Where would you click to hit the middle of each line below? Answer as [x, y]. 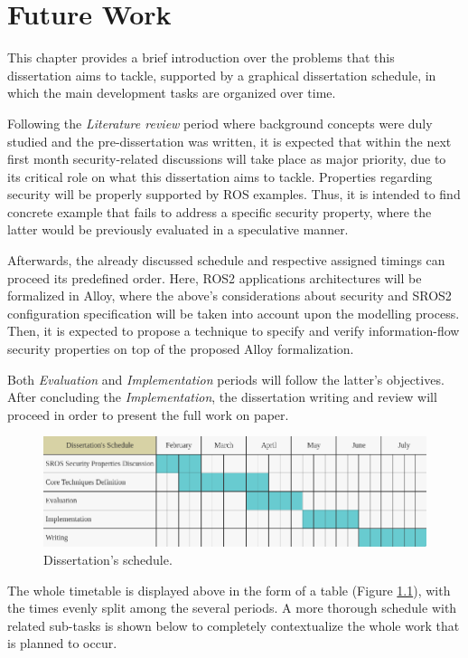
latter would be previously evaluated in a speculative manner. [178, 229]
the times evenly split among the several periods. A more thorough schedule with [232, 608]
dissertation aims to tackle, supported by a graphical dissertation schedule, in [222, 75]
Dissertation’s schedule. [108, 560]
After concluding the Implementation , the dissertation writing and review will [222, 397]
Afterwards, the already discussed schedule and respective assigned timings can [226, 260]
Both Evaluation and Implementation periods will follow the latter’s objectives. [226, 379]
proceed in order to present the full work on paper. [148, 414]
